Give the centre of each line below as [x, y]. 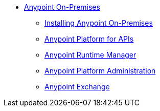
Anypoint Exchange [77, 87]
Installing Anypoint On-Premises [99, 23]
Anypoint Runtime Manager [90, 55]
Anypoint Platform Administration [100, 71]
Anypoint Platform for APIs [89, 39]
